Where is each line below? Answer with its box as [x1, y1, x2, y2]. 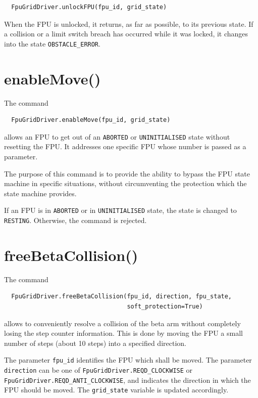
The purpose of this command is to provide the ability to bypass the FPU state [4, 168, 250, 179]
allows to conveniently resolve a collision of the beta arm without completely [4, 318, 241, 328]
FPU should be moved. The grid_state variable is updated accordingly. [4, 384, 229, 395]
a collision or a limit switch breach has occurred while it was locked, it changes [4, 28, 248, 39]
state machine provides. [4, 188, 77, 198]
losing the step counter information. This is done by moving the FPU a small [4, 328, 243, 338]
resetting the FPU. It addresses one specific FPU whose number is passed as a [4, 141, 246, 152]
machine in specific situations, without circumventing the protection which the [4, 178, 247, 189]
